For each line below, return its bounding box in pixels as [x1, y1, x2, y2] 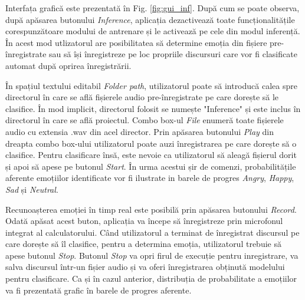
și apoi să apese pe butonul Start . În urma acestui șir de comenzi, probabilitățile [5, 160, 296, 172]
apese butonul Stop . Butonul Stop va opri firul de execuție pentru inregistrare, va [5, 249, 299, 261]
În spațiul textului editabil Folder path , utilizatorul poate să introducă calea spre [5, 79, 297, 91]
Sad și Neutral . [5, 183, 58, 195]
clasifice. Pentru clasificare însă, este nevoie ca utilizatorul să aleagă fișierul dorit [5, 149, 297, 161]
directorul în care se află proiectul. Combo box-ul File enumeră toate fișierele [5, 114, 284, 126]
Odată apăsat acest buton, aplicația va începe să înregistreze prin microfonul [5, 215, 283, 227]
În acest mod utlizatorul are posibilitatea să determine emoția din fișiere [5, 36, 267, 48]
